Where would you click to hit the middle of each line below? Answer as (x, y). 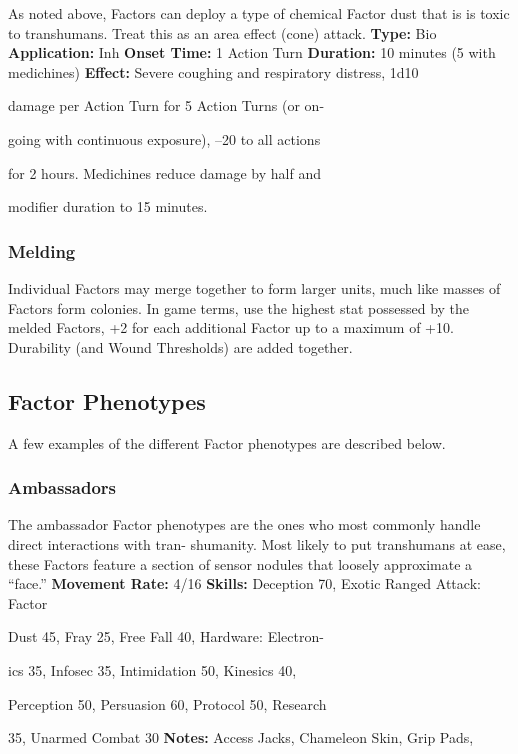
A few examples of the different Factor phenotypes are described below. (227, 442)
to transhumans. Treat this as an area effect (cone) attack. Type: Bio (222, 32)
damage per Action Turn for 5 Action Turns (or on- (166, 105)
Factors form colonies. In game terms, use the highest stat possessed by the (239, 307)
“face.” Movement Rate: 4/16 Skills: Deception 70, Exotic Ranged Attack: (244, 583)
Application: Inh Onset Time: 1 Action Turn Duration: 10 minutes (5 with (252, 52)
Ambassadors (62, 487)
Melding (42, 250)
